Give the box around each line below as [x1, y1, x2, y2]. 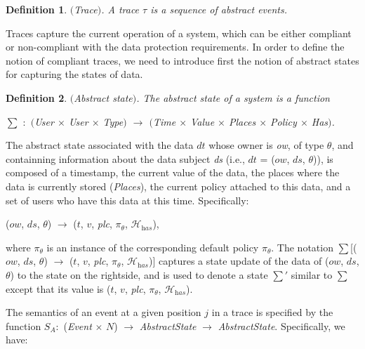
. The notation [271, 239, 333, 254]
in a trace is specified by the [211, 305, 333, 320]
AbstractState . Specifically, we [218, 318, 345, 333]
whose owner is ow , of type [208, 138, 324, 152]
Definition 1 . [6, 2, 67, 16]
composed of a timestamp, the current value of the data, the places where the [6, 165, 340, 180]
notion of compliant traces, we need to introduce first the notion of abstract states [6, 53, 359, 67]
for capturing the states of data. [6, 67, 143, 81]
